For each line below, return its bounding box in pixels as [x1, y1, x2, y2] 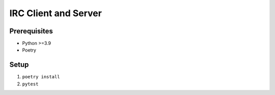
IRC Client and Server [9, 8, 102, 19]
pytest [22, 81, 39, 87]
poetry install [22, 74, 61, 80]
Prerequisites [9, 27, 53, 35]
